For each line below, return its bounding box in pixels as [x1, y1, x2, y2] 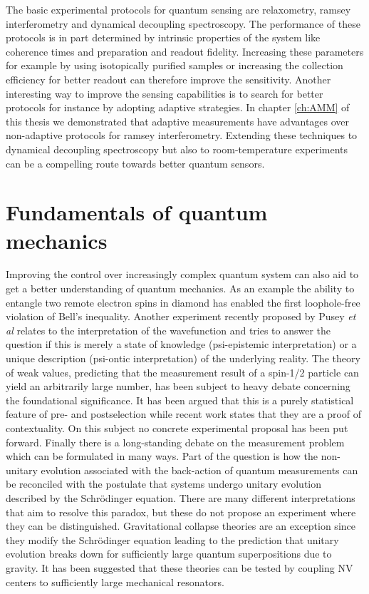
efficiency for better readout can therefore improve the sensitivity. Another [6, 71, 331, 86]
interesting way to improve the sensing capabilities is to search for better [6, 86, 323, 101]
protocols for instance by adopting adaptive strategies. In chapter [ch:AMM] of [6, 100, 350, 115]
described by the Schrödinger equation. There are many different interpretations [6, 490, 355, 505]
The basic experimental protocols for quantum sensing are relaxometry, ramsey [6, 2, 351, 16]
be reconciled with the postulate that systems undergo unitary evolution [6, 476, 322, 491]
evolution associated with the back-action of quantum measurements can [41, 462, 358, 477]
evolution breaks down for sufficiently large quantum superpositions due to [6, 546, 332, 561]
